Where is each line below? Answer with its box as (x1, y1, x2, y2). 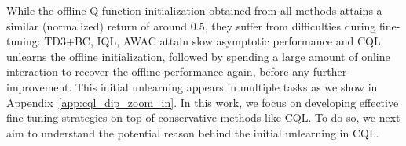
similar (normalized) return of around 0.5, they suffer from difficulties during (6, 17, 376, 34)
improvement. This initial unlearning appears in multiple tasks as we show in (6, 78, 378, 94)
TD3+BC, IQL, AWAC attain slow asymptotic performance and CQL (44, 33, 381, 49)
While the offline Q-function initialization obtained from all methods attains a (6, 2, 382, 18)
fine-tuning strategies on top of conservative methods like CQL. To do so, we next (6, 109, 401, 126)
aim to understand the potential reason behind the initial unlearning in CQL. (6, 124, 379, 141)
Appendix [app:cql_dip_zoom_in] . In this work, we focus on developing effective (6, 94, 399, 110)
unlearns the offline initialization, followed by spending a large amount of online (6, 48, 390, 64)
